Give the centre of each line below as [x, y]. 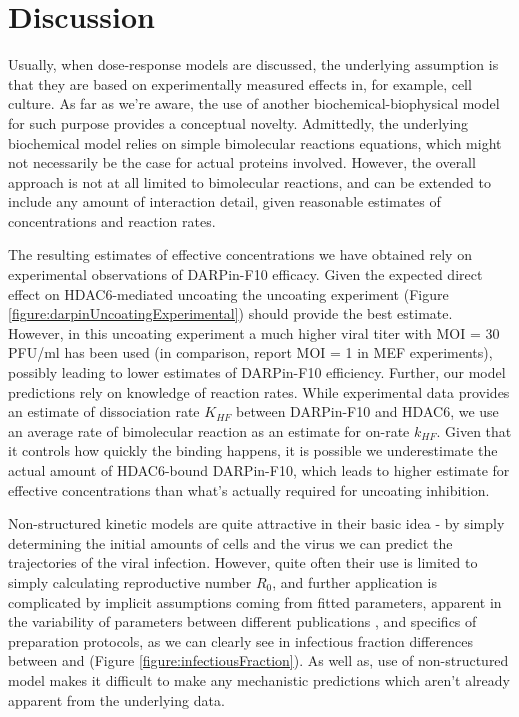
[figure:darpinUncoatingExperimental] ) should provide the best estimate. [230, 313]
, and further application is [354, 581]
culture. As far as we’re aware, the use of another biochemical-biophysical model [254, 103]
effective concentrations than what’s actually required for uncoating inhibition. [249, 489]
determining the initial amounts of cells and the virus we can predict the [230, 542]
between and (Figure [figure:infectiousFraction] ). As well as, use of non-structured [258, 660]
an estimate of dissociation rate [104, 411]
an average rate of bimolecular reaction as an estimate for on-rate [209, 430]
